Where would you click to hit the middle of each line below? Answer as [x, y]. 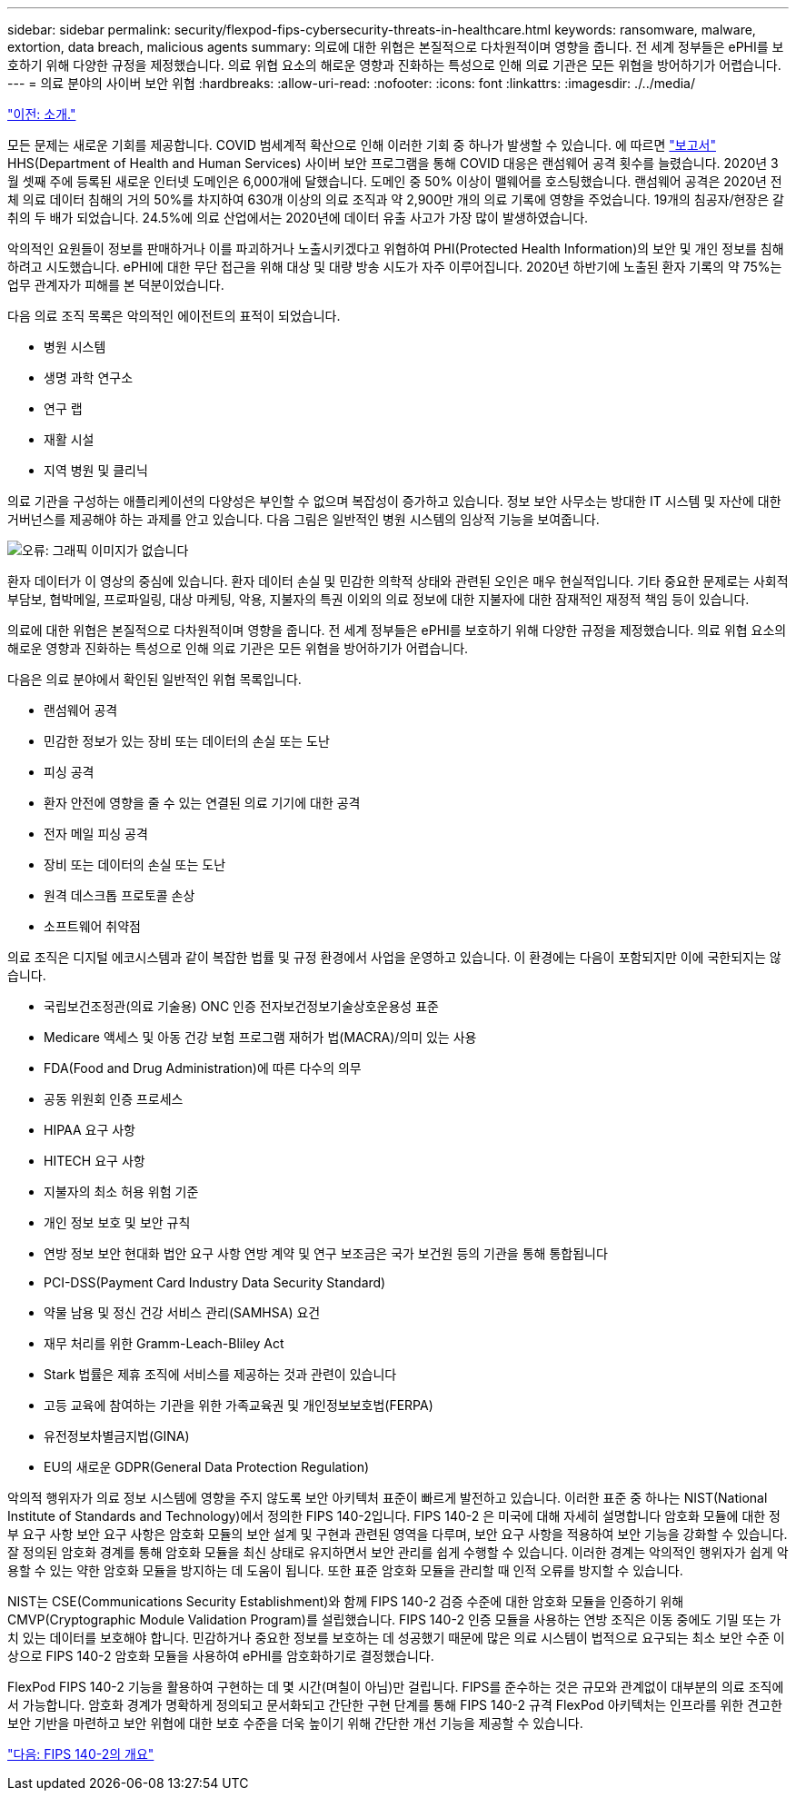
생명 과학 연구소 [89, 377]
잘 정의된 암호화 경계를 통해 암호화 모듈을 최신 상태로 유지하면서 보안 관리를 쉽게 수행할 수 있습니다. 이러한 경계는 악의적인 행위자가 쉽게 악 [398, 1552]
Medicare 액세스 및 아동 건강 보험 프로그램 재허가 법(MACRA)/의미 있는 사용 [260, 1037]
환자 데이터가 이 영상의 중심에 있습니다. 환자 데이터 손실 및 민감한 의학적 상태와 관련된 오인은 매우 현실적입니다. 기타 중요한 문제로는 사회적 [398, 581]
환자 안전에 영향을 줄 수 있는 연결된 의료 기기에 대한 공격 [202, 803]
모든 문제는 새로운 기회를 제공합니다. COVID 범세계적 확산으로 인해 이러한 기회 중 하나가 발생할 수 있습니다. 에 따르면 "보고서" [362, 145]
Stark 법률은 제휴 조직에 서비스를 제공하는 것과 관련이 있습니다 [220, 1374]
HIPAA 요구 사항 [90, 1130]
